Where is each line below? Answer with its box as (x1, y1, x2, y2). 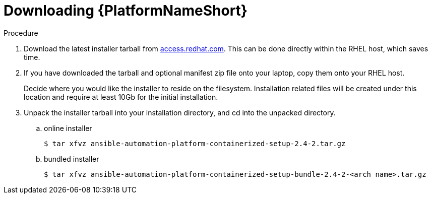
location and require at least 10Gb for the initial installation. (24, 92, 218, 101)
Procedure (4, 28, 38, 37)
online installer (44, 123, 92, 133)
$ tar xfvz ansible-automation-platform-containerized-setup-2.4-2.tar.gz (44, 139, 346, 148)
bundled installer (44, 154, 99, 163)
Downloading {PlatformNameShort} (4, 2, 248, 19)
